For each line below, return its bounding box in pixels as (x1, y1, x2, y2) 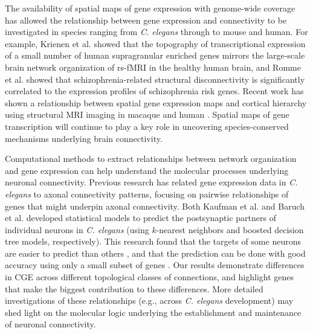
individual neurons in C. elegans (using (5, 223, 149, 236)
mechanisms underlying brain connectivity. (5, 132, 163, 144)
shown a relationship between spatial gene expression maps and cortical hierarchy (5, 96, 307, 109)
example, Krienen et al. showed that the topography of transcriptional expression (5, 37, 306, 50)
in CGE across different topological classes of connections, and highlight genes (5, 271, 294, 283)
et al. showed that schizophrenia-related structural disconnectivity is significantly (5, 72, 305, 85)
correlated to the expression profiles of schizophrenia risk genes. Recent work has (5, 85, 304, 97)
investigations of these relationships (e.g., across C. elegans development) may (5, 294, 294, 307)
